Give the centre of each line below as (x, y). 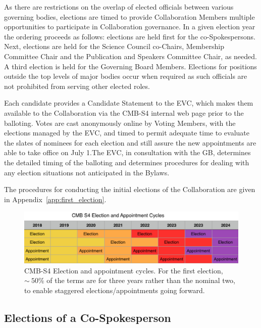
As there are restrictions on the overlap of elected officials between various (119, 7)
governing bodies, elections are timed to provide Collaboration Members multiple (129, 16)
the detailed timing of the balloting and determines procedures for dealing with (127, 162)
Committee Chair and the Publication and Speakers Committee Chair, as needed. (130, 56)
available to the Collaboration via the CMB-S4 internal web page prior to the (124, 112)
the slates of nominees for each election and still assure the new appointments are (130, 142)
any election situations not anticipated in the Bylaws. (87, 172)
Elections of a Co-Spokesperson (88, 317)
